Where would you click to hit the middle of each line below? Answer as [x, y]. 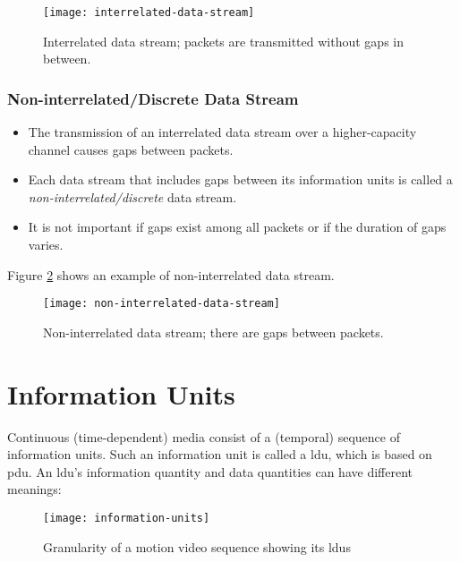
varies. [46, 245]
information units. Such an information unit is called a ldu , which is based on [220, 454]
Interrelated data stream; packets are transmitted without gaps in [223, 41]
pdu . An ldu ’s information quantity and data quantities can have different [210, 471]
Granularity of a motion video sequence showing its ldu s [197, 546]
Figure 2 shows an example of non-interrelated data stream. [171, 274]
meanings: [34, 489]
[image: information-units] [127, 518]
